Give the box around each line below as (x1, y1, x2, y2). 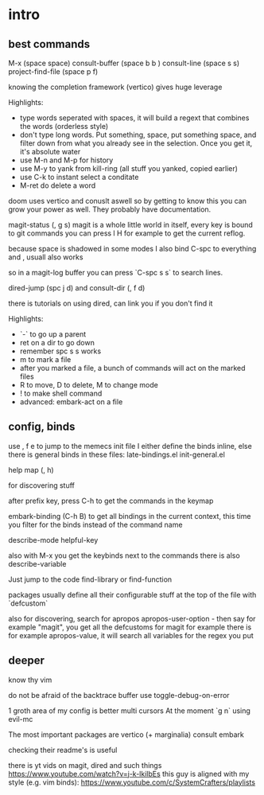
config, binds (8, 420, 76, 434)
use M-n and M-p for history (19, 155, 114, 165)
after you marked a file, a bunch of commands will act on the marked (19, 364, 246, 372)
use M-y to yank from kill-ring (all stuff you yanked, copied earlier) (19, 164, 239, 173)
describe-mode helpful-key (8, 535, 99, 544)
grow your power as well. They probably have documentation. (8, 205, 212, 214)
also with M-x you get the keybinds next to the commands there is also (8, 551, 240, 560)
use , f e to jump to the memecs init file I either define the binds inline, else (8, 441, 252, 450)
